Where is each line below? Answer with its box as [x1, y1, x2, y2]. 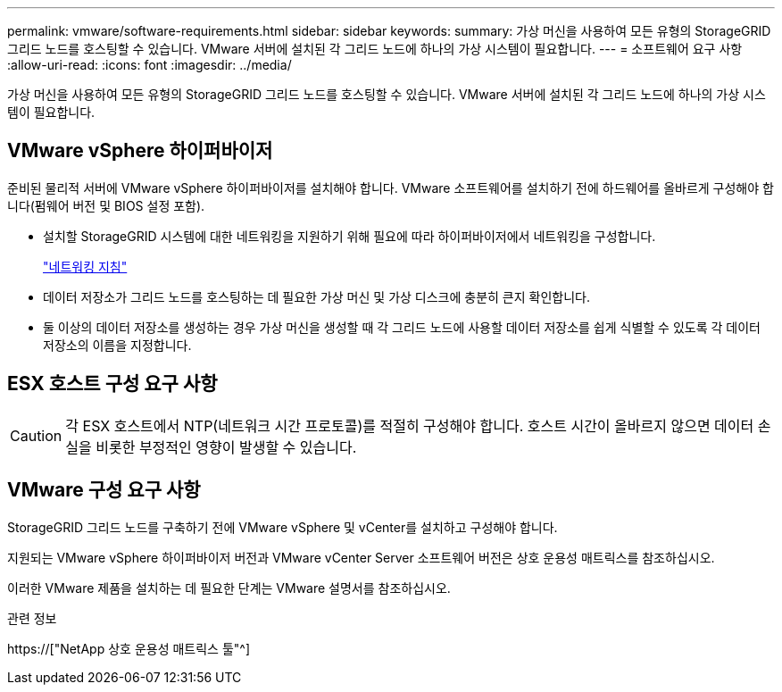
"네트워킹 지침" [43, 258, 128, 274]
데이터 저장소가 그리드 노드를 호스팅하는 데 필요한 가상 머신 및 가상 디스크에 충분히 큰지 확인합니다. [43, 288, 590, 304]
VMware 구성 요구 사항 [7, 479, 201, 502]
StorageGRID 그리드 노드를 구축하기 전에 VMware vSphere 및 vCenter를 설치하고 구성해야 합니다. [7, 519, 558, 535]
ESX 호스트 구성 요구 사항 [7, 372, 218, 396]
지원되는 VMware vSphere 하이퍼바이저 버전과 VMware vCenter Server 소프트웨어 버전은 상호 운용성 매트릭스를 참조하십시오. [7, 549, 715, 565]
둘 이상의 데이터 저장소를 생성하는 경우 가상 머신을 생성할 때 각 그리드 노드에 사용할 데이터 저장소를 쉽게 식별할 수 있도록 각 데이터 [43, 319, 761, 335]
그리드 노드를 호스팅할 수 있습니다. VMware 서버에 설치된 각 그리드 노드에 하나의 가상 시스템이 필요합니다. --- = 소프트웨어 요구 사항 [7, 41, 743, 56]
